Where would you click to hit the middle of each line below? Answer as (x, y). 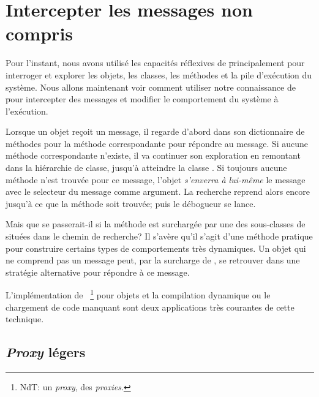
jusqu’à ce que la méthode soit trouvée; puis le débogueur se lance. (131, 203)
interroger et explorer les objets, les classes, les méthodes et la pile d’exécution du (159, 74)
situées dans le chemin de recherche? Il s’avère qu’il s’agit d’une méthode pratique (159, 236)
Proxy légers (46, 352)
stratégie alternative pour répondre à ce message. (98, 272)
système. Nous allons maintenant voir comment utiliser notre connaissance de (151, 87)
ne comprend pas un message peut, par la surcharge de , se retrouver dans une (153, 260)
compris (39, 33)
